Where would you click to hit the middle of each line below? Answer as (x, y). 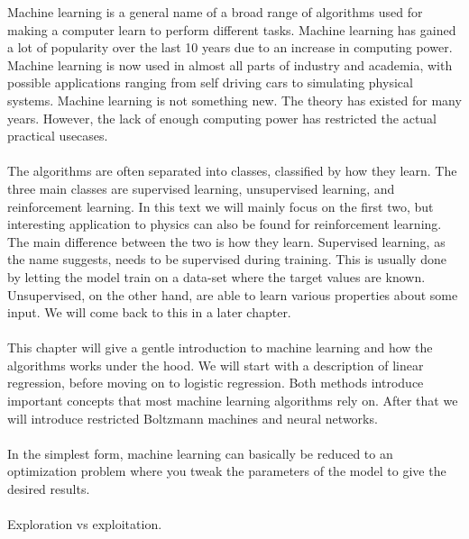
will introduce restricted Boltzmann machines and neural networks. (193, 418)
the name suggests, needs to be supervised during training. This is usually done (227, 259)
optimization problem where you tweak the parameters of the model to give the (227, 471)
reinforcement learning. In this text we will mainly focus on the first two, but (221, 206)
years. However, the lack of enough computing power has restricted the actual (222, 118)
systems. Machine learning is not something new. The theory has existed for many (234, 100)
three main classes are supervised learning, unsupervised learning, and (201, 188)
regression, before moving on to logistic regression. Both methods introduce (216, 383)
